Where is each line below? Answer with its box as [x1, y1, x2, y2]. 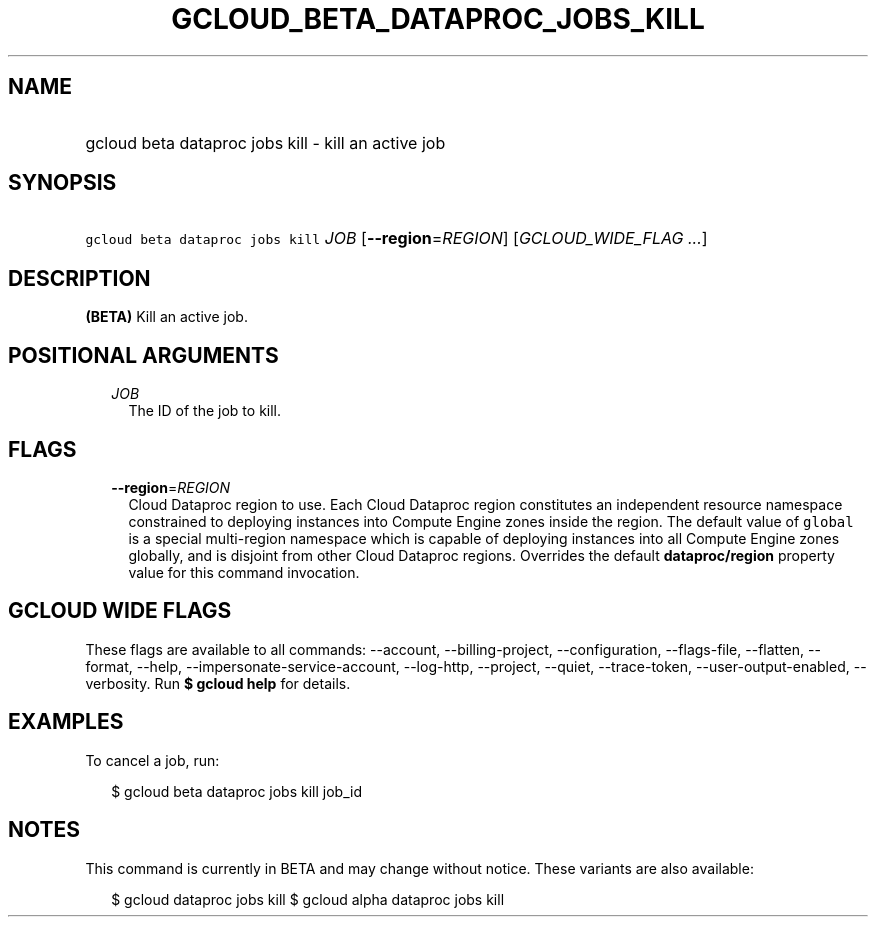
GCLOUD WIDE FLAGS [8, 598, 232, 624]
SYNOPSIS [8, 170, 117, 196]
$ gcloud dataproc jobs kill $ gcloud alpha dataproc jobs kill [111, 890, 505, 908]
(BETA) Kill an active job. [85, 308, 248, 326]
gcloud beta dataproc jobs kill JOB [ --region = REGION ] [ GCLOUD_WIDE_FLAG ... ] [85, 228, 708, 249]
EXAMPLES [8, 709, 124, 735]
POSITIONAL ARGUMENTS [8, 342, 279, 368]
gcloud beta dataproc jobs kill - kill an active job [85, 132, 446, 153]
